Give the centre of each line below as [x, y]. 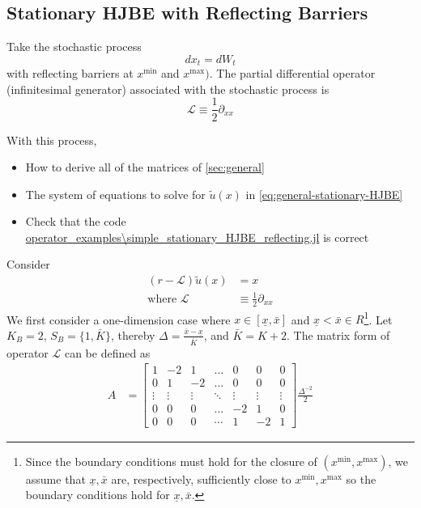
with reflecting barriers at [70, 73]
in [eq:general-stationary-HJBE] [324, 194]
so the [361, 478]
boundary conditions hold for [98, 495]
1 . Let [378, 318]
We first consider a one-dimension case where [119, 319]
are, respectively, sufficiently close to [201, 478]
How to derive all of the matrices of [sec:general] [145, 167]
